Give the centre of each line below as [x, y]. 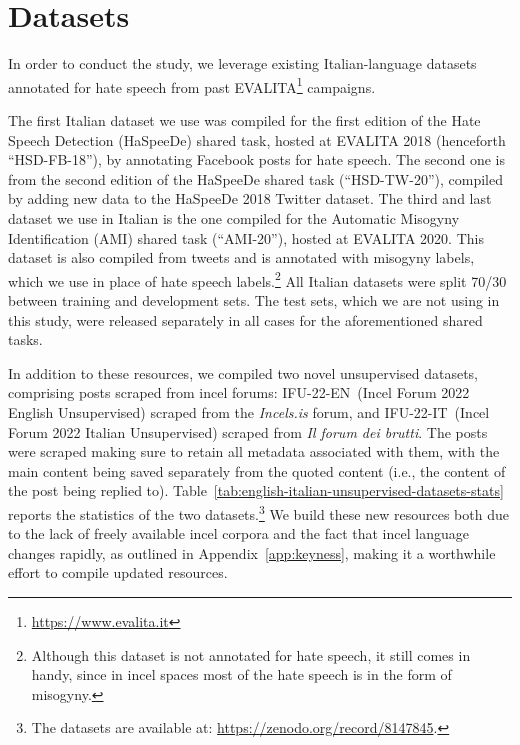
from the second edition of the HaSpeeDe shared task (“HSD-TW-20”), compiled [255, 178]
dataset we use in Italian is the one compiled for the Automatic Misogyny [234, 217]
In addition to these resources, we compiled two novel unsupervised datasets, [243, 372]
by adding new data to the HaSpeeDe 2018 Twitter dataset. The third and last [250, 198]
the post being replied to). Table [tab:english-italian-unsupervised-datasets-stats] [256, 490]
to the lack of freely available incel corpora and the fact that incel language [238, 533]
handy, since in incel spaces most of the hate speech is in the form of [241, 674]
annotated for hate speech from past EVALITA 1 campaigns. [192, 85]
